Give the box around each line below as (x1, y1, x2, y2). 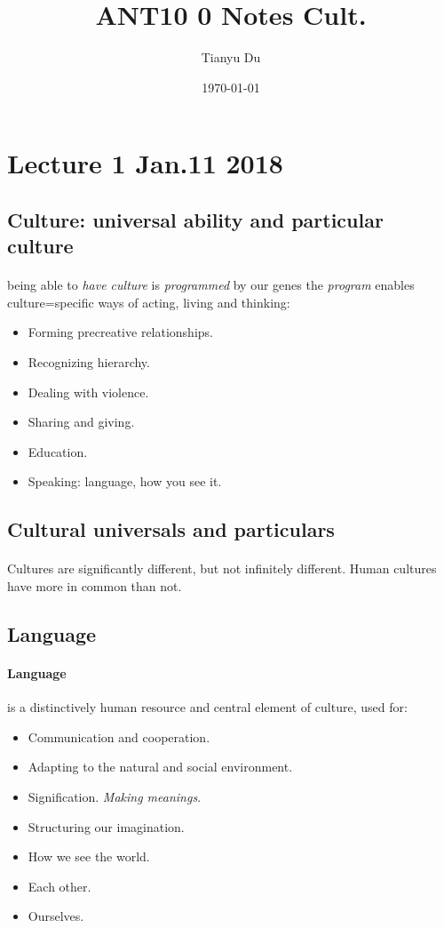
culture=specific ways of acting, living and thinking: (7, 292, 290, 311)
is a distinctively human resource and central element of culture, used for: (7, 698, 408, 716)
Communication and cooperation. (28, 727, 210, 746)
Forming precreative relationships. (28, 323, 213, 341)
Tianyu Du (201, 48, 261, 67)
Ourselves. (28, 907, 84, 925)
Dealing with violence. (28, 382, 149, 401)
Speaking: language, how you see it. (28, 472, 222, 491)
